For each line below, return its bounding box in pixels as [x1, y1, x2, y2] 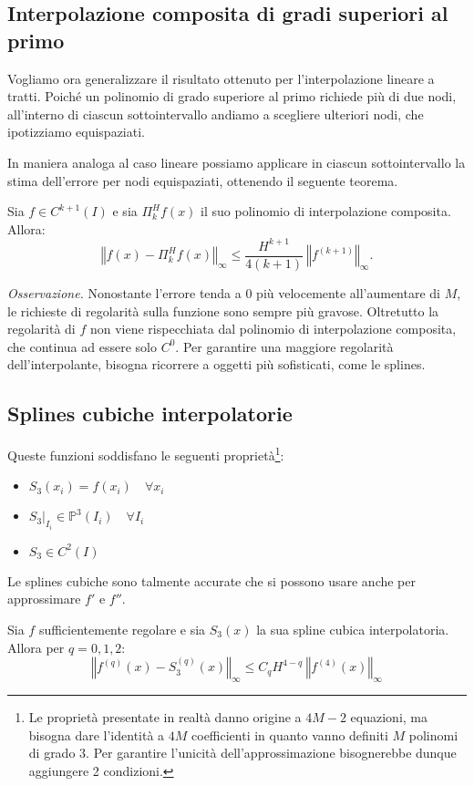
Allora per [7, 637, 65, 657]
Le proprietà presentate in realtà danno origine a [28, 707, 302, 726]
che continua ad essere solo [7, 336, 157, 356]
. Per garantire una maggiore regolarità [175, 336, 394, 356]
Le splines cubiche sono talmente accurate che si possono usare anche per [7, 571, 416, 590]
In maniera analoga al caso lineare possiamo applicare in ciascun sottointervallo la [7, 152, 466, 171]
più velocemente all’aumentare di [256, 283, 440, 302]
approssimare [7, 589, 81, 608]
